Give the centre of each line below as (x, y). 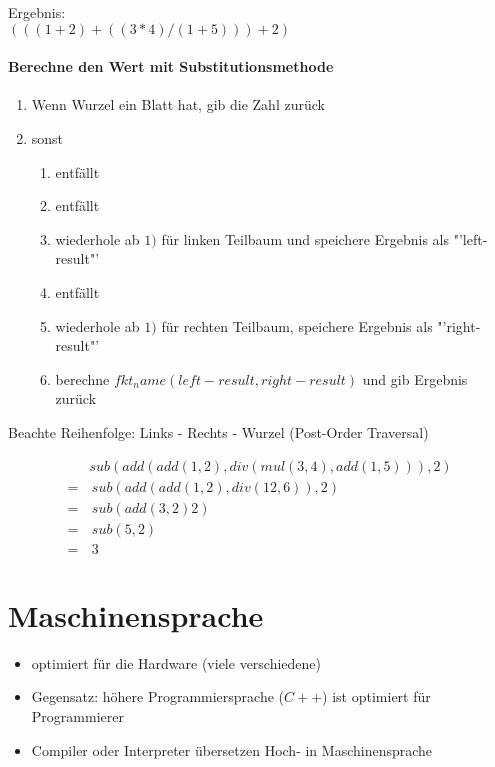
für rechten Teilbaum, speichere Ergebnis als (297, 325)
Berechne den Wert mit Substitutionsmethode (171, 66)
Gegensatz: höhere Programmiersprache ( (158, 696)
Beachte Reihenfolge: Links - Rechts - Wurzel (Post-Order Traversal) (218, 431)
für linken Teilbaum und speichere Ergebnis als (305, 238)
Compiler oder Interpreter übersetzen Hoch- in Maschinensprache (232, 749)
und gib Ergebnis (415, 378)
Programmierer (77, 715)
